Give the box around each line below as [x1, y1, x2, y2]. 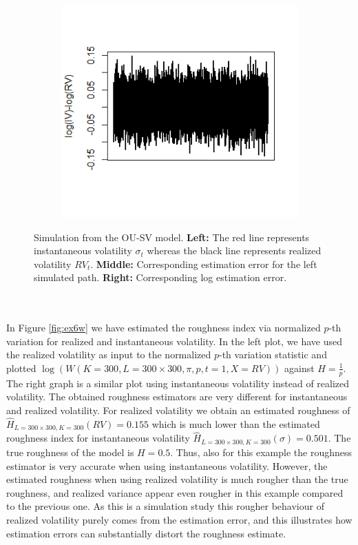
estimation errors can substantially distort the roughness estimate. [6, 526, 286, 540]
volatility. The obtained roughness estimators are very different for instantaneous [6, 389, 348, 404]
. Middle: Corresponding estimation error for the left [90, 256, 317, 271]
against [284, 360, 315, 375]
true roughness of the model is [6, 444, 134, 459]
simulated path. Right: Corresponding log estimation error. [34, 270, 287, 285]
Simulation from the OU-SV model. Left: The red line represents [34, 229, 310, 244]
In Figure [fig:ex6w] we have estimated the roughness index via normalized [6, 320, 321, 335]
